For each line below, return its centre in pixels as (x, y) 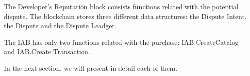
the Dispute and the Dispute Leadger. (60, 26)
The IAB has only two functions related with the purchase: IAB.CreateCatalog (121, 42)
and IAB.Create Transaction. (47, 51)
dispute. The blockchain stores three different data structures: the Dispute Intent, (125, 16)
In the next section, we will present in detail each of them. (91, 67)
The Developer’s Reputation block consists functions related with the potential (121, 6)
